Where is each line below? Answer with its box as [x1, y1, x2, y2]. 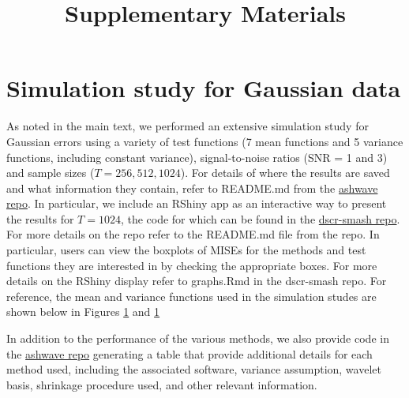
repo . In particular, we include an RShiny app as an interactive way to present [6, 195, 387, 212]
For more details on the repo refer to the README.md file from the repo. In [6, 226, 380, 242]
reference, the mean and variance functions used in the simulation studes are [6, 287, 377, 304]
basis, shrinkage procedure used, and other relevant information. [6, 376, 317, 392]
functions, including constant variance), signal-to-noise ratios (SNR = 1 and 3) [6, 148, 388, 165]
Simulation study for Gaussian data [6, 72, 401, 104]
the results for [6, 210, 74, 227]
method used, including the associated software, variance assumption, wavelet [6, 361, 381, 377]
